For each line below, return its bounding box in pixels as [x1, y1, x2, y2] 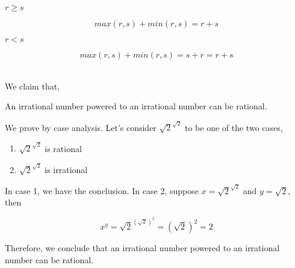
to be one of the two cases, [184, 121, 283, 133]
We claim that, [5, 79, 60, 92]
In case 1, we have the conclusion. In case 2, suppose [5, 184, 199, 196]
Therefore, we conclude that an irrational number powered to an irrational [5, 242, 280, 254]
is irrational [45, 163, 88, 175]
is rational [45, 142, 82, 154]
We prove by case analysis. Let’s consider [5, 121, 157, 133]
